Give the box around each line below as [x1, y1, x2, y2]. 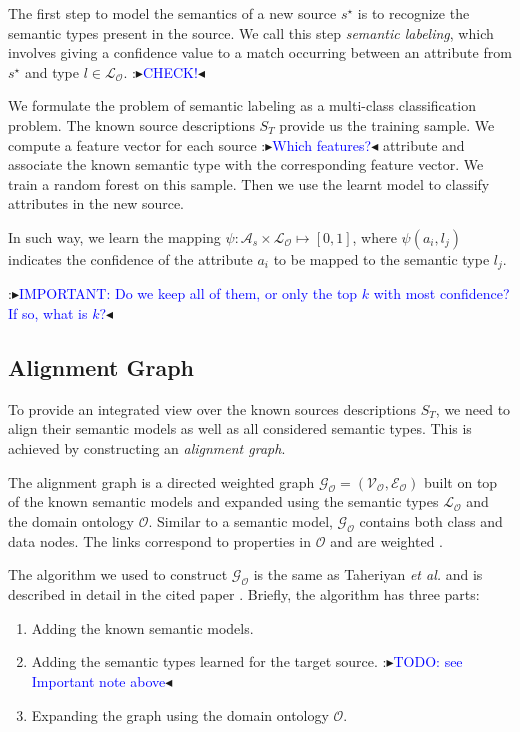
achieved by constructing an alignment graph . [8, 437, 286, 458]
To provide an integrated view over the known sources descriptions [8, 398, 417, 419]
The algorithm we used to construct [8, 564, 228, 585]
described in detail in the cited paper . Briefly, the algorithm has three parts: [8, 584, 480, 605]
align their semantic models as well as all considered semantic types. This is [8, 418, 472, 439]
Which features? [272, 134, 372, 155]
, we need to [435, 398, 511, 419]
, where [352, 226, 397, 247]
